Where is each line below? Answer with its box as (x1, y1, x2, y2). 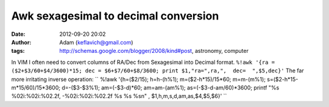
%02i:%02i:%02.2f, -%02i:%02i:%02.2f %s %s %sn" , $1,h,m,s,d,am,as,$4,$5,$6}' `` (11, 92, 227, 100)
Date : (11, 30, 26, 38)
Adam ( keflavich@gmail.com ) (59, 38, 133, 46)
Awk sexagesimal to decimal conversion (11, 9, 219, 22)
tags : (11, 47, 25, 55)
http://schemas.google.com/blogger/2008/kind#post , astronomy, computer (59, 47, 249, 55)
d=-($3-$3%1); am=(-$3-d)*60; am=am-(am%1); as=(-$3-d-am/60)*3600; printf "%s (62, 84, 280, 91)
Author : (11, 38, 32, 46)
